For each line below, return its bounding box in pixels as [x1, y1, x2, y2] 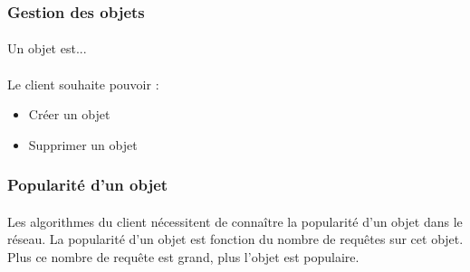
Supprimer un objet [28, 135, 138, 154]
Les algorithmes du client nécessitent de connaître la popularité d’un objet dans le [7, 211, 463, 230]
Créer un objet [28, 105, 110, 124]
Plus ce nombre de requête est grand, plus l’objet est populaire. [7, 248, 360, 267]
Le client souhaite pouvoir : [7, 74, 159, 93]
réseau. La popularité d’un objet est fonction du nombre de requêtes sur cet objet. [7, 230, 464, 249]
